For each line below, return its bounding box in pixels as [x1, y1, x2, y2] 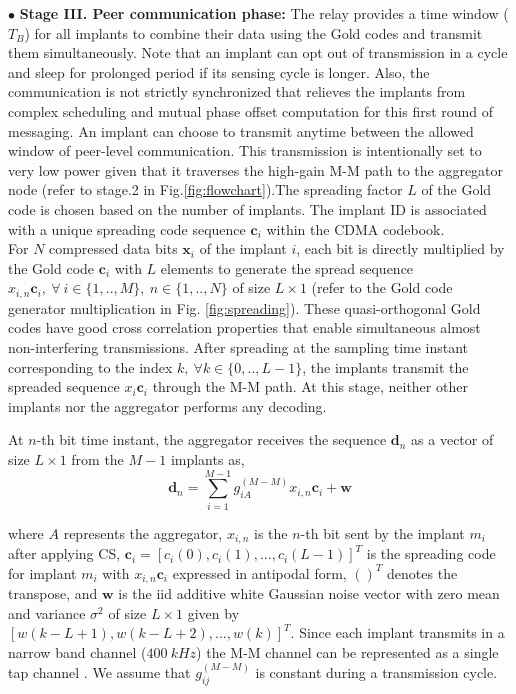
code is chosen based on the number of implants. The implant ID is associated [8, 198, 487, 219]
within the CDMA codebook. [266, 218, 445, 239]
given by [187, 602, 240, 623]
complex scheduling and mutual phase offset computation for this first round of [8, 100, 494, 121]
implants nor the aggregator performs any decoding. [8, 395, 327, 416]
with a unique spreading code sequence [8, 218, 246, 239]
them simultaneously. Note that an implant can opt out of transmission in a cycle [8, 42, 508, 63]
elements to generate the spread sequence [160, 257, 414, 278]
